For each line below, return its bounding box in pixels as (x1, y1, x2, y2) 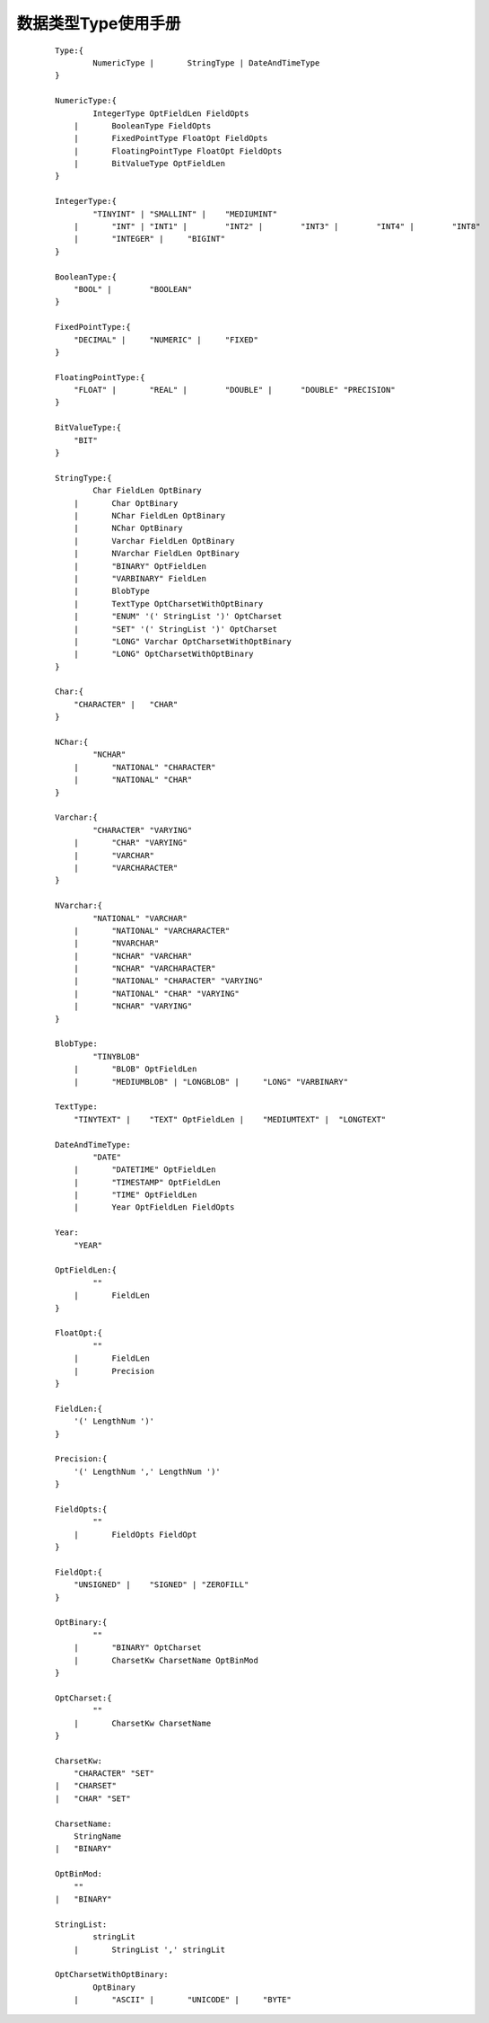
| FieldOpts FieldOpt (73, 1529, 197, 1539)
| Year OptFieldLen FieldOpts (73, 1202, 235, 1212)
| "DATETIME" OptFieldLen (73, 1165, 216, 1175)
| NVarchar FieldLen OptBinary (73, 548, 240, 559)
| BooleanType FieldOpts (73, 120, 212, 130)
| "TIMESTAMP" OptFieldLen (73, 1177, 222, 1187)
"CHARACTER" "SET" (73, 1769, 155, 1779)
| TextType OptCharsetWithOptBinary (73, 599, 264, 608)
